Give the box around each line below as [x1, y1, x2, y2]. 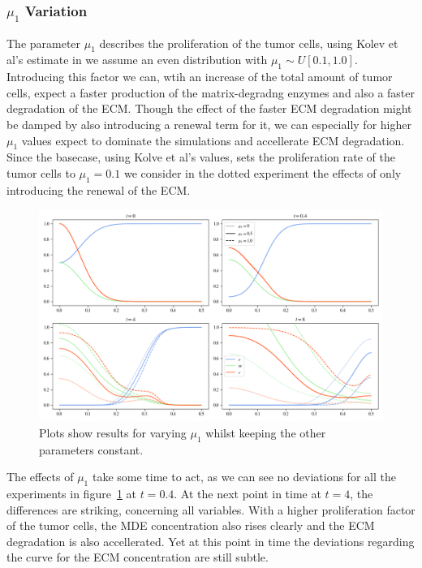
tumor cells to [6, 164, 75, 181]
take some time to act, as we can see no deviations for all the [92, 468, 396, 485]
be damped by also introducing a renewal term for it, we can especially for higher [6, 115, 411, 132]
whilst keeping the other [205, 424, 326, 441]
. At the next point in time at [174, 484, 321, 501]
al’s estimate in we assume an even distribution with [6, 51, 268, 68]
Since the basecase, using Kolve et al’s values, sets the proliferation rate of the [6, 148, 395, 166]
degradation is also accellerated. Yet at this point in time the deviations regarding [6, 532, 415, 549]
